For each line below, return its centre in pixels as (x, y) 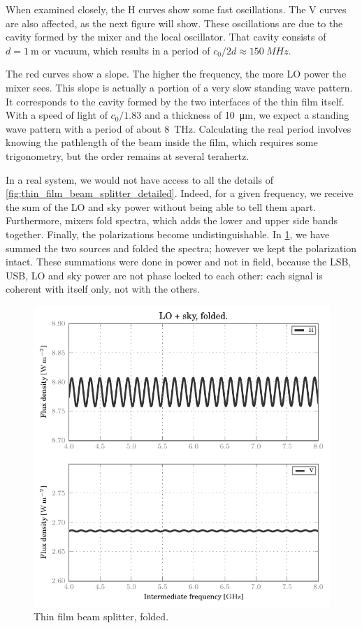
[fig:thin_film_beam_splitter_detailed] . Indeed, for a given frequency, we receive (180, 193)
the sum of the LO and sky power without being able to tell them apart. (161, 206)
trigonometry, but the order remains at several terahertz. (128, 155)
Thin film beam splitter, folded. (101, 616)
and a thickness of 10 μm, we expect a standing (247, 115)
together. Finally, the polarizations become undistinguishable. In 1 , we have (168, 234)
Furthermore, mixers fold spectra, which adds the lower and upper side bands (172, 220)
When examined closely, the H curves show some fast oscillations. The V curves (176, 9)
